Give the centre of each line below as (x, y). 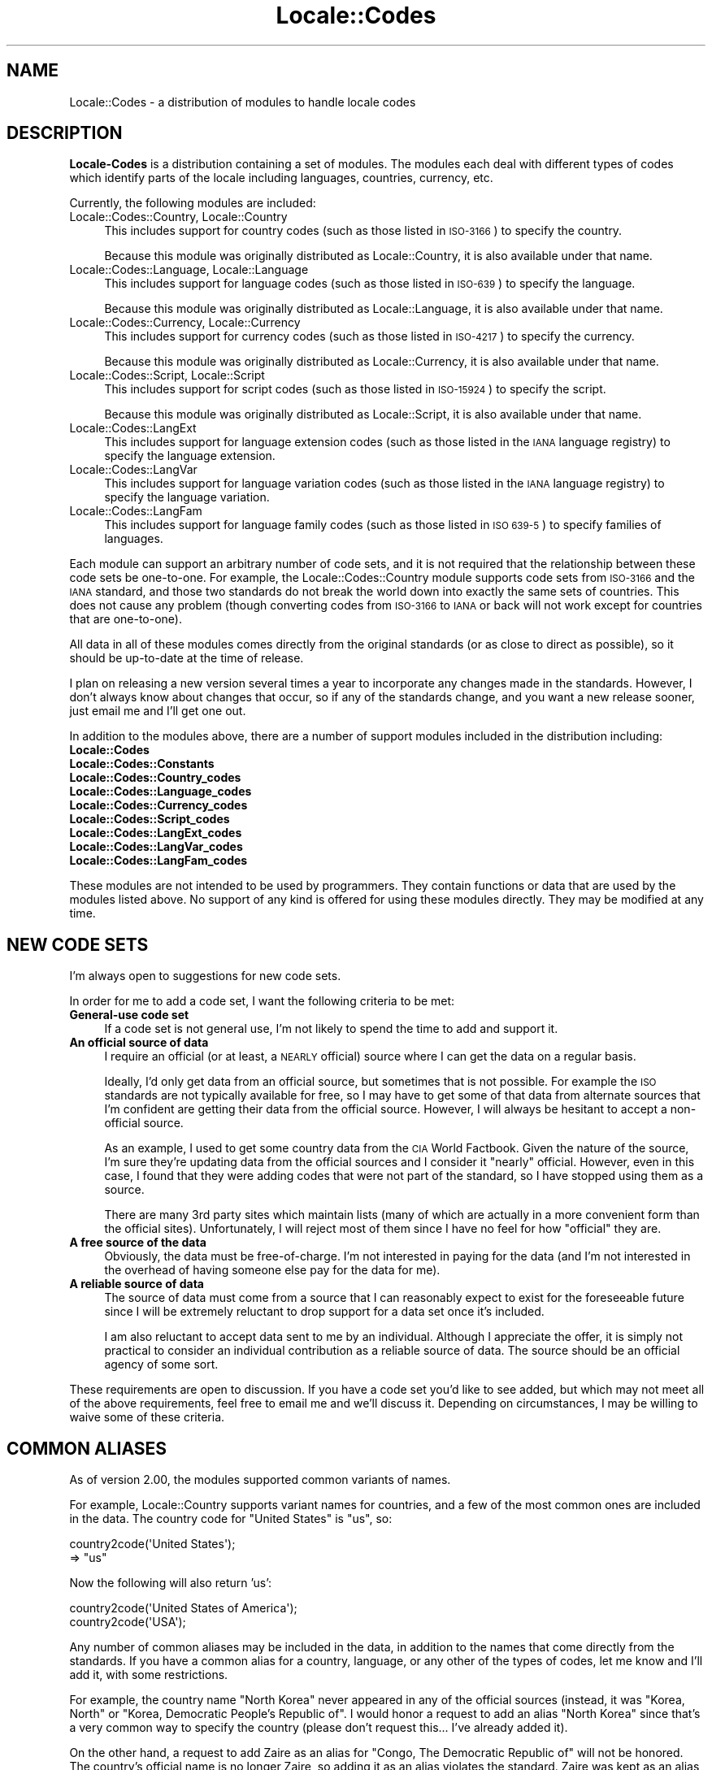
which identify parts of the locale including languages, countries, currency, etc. (281, 178)
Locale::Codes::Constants (142, 764)
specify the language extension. (190, 456)
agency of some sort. (161, 1364)
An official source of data (139, 1043)
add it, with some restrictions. (149, 1675)
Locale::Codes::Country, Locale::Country (178, 217)
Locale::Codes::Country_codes (155, 778)
